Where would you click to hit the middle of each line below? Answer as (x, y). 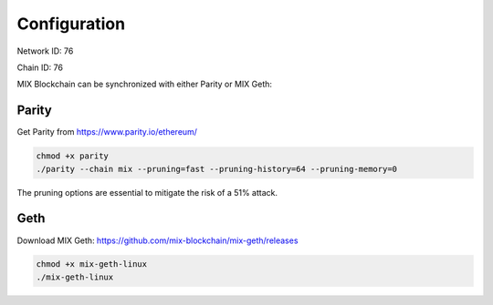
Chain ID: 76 (40, 67)
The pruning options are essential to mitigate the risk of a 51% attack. (147, 192)
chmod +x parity (73, 156)
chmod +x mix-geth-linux (92, 264)
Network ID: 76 (45, 51)
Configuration (71, 24)
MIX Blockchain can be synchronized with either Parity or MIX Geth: (145, 84)
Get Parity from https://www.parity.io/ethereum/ (107, 132)
